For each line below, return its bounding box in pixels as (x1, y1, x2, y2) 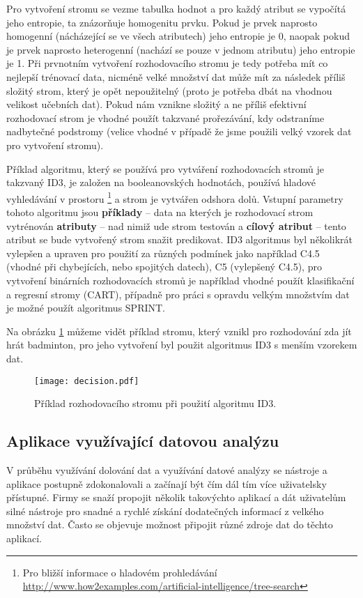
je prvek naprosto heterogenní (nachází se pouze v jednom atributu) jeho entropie (6, 42, 355, 56)
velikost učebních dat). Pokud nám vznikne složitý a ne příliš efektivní (6, 97, 307, 112)
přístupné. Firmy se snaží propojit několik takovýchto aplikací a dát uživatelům (6, 490, 346, 505)
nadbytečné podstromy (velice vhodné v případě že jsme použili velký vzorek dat (6, 124, 352, 139)
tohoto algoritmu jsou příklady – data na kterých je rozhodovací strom (6, 204, 314, 219)
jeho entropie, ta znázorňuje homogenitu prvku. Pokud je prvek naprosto (6, 15, 318, 29)
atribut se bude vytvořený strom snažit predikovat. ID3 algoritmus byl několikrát (6, 232, 353, 247)
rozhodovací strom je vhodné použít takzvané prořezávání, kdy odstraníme (6, 110, 325, 125)
